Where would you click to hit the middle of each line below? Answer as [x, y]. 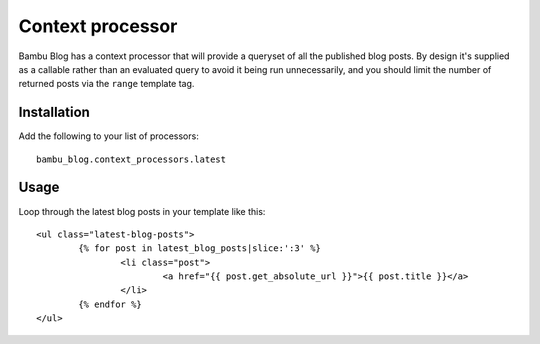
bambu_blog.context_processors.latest [131, 159]
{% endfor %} [110, 304]
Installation [54, 112]
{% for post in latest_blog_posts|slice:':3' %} [200, 248]
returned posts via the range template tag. [106, 84]
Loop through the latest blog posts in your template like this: [142, 211]
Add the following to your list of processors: [108, 136]
